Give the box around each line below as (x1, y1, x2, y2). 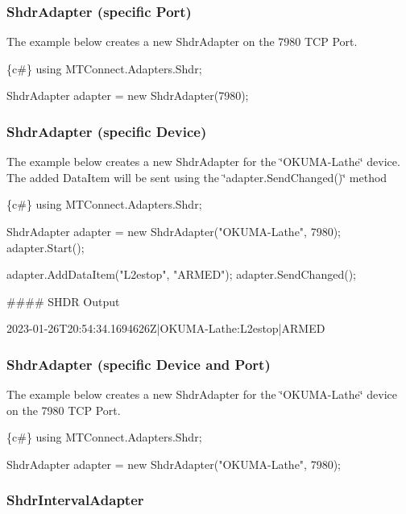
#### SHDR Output (6, 292, 120, 309)
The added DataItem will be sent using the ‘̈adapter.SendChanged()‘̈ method (6, 168, 387, 185)
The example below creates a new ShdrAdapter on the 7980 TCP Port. (6, 33, 358, 50)
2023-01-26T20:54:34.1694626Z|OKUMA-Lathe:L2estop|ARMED (6, 320, 325, 337)
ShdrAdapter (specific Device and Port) (6, 354, 271, 374)
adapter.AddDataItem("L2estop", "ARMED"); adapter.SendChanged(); (6, 266, 356, 283)
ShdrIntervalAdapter (6, 490, 144, 510)
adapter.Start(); (6, 238, 85, 255)
